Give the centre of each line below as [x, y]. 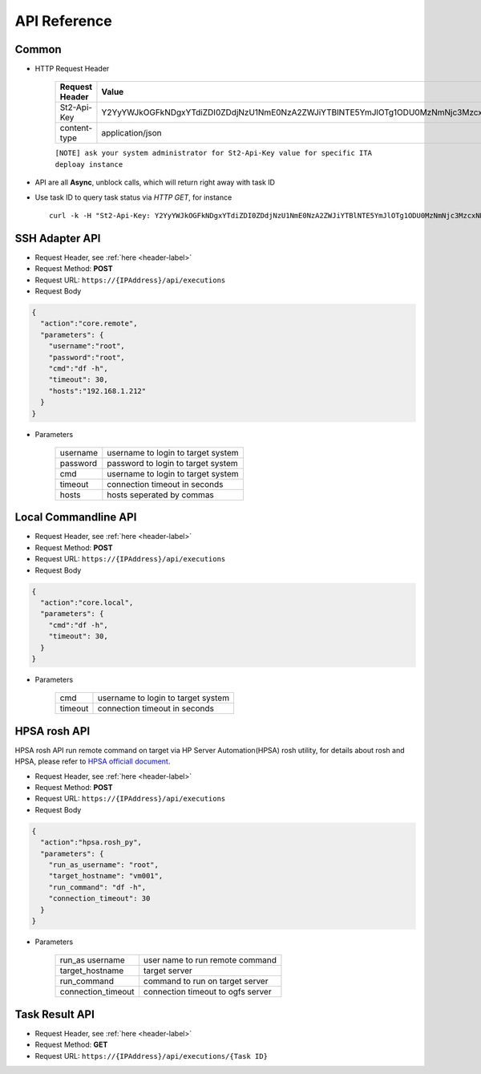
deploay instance [89, 164]
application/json [131, 133]
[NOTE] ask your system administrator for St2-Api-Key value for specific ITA [214, 153]
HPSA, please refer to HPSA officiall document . [93, 761]
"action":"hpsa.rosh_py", [91, 843]
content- [76, 128]
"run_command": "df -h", [97, 887]
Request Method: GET [71, 1045]
